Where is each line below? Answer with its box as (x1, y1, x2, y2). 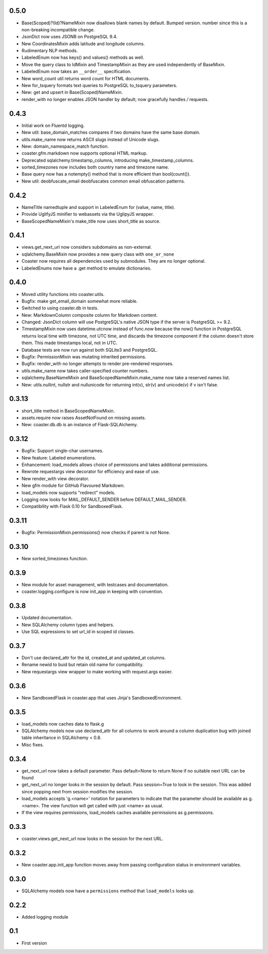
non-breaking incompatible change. (21, 26, 95, 32)
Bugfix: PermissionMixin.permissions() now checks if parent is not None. (21, 530, 171, 536)
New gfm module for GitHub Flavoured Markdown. (21, 482, 125, 488)
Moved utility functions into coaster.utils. (21, 291, 105, 297)
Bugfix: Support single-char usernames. (21, 448, 104, 454)
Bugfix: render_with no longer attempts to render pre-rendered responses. (21, 361, 174, 367)
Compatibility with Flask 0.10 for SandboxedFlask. (21, 503, 124, 509)
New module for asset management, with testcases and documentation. (21, 582, 169, 588)
